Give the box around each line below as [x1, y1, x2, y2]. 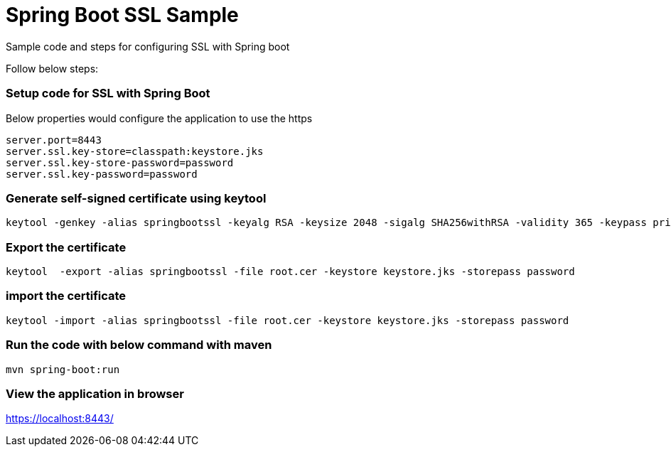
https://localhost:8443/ [6, 412, 114, 425]
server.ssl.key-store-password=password [6, 156, 234, 168]
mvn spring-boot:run [6, 363, 120, 375]
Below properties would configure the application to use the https [6, 112, 313, 124]
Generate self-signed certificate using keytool [6, 190, 267, 205]
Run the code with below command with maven [6, 338, 272, 353]
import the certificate [6, 289, 127, 303]
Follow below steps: [6, 62, 99, 75]
